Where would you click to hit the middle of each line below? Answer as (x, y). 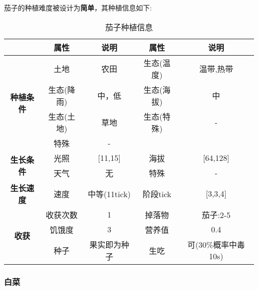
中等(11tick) (109, 194)
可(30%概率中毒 (216, 245)
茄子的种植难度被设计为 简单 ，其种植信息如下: (78, 7)
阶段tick (157, 194)
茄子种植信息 (129, 27)
